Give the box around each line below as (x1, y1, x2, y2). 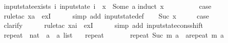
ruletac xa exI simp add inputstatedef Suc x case (3, 10, 209, 21)
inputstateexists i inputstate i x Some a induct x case (3, 1, 211, 11)
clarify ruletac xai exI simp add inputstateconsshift (3, 20, 203, 30)
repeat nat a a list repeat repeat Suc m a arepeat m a (3, 29, 224, 40)
